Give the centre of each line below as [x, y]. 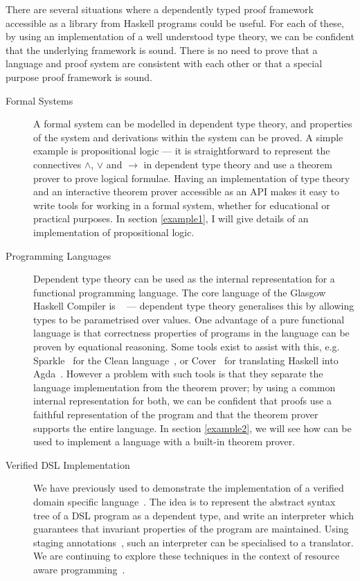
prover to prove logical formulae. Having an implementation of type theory [192, 178]
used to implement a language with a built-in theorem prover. [164, 441]
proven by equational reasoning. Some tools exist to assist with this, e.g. [187, 347]
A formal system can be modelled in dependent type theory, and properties [193, 124]
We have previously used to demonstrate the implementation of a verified [189, 488]
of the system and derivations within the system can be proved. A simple [188, 137]
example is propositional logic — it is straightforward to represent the [182, 151]
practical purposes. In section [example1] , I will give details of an [171, 218]
